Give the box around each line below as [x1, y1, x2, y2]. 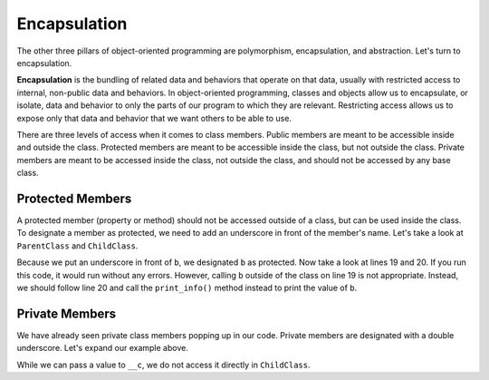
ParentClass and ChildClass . [16, 240, 139, 251]
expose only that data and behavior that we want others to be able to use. [16, 112, 292, 123]
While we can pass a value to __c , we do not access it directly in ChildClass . [16, 359, 312, 370]
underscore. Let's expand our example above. [16, 343, 189, 354]
